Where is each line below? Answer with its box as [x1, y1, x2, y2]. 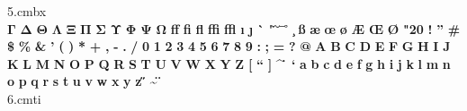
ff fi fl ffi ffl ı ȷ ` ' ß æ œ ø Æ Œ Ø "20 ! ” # [170, 19, 461, 38]
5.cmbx [7, 2, 47, 20]
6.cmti [7, 89, 41, 107]
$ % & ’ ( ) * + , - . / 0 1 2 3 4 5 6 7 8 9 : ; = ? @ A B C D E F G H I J [7, 37, 451, 55]
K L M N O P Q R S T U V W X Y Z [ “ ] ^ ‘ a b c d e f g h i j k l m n [7, 54, 451, 73]
